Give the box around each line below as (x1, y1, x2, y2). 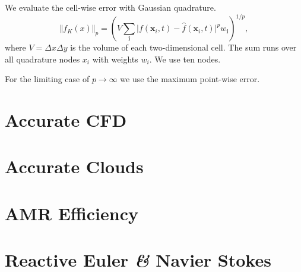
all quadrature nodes (5, 52, 80, 65)
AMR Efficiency (5, 201, 138, 225)
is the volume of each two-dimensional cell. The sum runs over (70, 41, 297, 54)
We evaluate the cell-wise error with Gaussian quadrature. (5, 1, 216, 13)
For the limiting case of (5, 73, 90, 85)
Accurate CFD (5, 108, 127, 132)
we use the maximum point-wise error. (120, 73, 260, 85)
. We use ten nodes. (149, 52, 221, 65)
